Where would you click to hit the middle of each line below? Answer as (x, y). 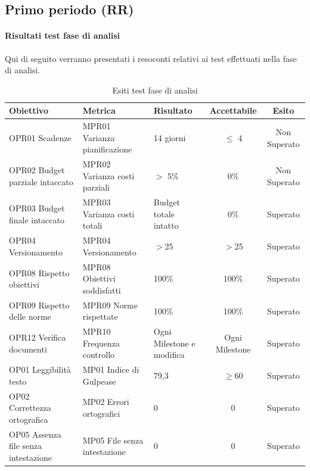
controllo (99, 355)
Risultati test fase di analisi (63, 35)
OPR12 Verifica (38, 337)
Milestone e (174, 343)
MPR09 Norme (110, 305)
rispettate (100, 316)
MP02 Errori (106, 402)
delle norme (30, 316)
